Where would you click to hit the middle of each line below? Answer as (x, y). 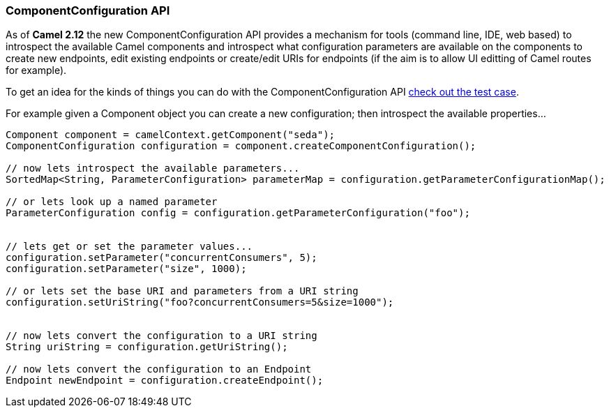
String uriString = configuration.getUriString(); (147, 347)
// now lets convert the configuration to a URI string (161, 336)
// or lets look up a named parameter (112, 202)
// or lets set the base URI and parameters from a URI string (182, 291)
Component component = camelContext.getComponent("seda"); (171, 135)
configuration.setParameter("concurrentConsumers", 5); (161, 258)
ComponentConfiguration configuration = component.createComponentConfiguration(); (241, 146)
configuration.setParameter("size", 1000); (126, 269)
